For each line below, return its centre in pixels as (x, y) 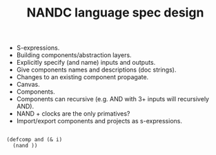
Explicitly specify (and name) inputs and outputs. (86, 63)
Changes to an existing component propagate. (82, 77)
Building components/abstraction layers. (74, 55)
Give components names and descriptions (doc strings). (96, 70)
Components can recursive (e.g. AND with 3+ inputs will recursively (113, 99)
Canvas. (28, 85)
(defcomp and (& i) (35, 140)
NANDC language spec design (115, 13)
